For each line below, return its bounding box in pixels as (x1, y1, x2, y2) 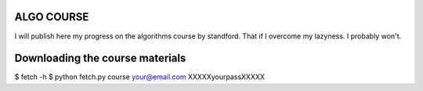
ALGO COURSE (14, 10, 89, 24)
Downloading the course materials (14, 52, 186, 65)
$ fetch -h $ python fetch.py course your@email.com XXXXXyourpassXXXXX (14, 72, 266, 82)
